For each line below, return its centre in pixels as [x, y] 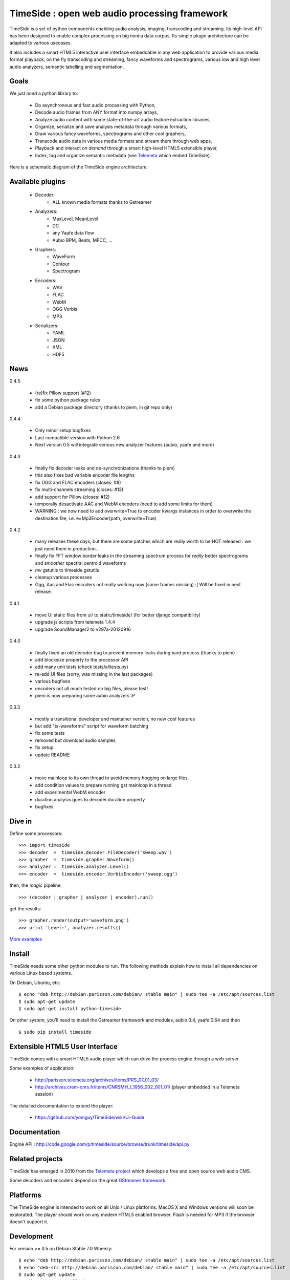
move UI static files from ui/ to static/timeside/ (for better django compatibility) [118, 615]
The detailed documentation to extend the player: [61, 1105]
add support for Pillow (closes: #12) [72, 497]
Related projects [36, 1159]
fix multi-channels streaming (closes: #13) [79, 489]
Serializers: [47, 326]
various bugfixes [53, 681]
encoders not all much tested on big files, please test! [92, 688]
